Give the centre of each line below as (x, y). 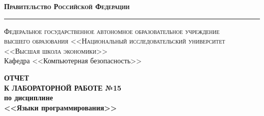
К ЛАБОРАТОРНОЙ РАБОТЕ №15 (63, 87)
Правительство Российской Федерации (67, 6)
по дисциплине (29, 98)
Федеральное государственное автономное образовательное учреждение (112, 31)
